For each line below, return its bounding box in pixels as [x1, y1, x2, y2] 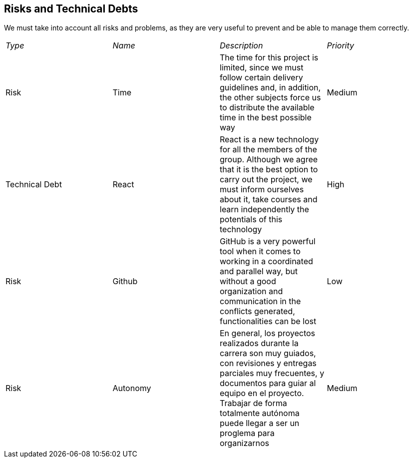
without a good [220, 276, 276, 287]
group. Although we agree [220, 154, 318, 165]
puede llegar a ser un [220, 418, 300, 429]
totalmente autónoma [220, 408, 300, 419]
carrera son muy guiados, [220, 348, 316, 359]
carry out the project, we [220, 174, 313, 185]
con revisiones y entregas [220, 358, 317, 369]
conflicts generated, [220, 306, 295, 317]
